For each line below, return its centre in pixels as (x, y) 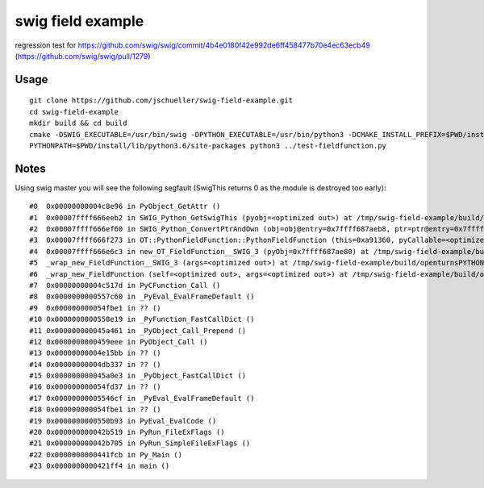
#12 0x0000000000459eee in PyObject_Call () (119, 342)
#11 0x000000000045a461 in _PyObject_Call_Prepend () (138, 330)
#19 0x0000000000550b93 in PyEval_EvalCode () (123, 421)
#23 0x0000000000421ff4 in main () (100, 466)
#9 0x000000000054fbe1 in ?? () (95, 308)
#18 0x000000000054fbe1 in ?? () (95, 410)
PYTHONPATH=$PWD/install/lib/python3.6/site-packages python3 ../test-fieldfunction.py (208, 146)
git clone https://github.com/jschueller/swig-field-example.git (161, 100)
